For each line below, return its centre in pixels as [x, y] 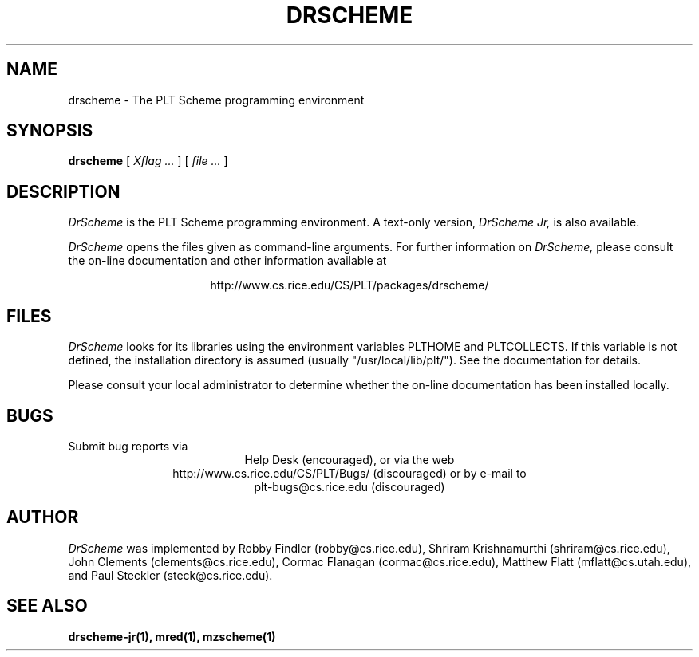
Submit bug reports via [128, 446]
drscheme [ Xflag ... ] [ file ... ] [148, 161]
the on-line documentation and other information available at [227, 261]
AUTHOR [43, 517]
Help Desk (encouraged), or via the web [349, 459]
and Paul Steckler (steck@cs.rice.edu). [170, 575]
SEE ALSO [47, 606]
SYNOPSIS [50, 131]
